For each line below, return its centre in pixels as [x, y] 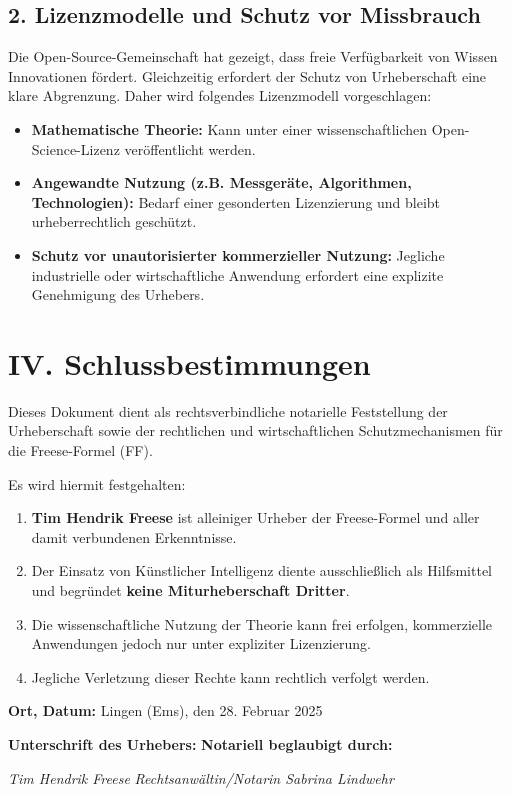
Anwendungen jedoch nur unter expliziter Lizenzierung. [201, 643]
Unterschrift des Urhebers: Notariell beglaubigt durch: [200, 743]
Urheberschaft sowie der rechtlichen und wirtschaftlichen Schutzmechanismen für [255, 430]
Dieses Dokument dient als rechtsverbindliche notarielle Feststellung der [228, 410]
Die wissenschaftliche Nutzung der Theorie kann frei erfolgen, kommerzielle [262, 623]
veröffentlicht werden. [190, 148]
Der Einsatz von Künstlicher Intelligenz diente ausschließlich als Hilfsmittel [261, 570]
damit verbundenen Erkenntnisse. [134, 536]
